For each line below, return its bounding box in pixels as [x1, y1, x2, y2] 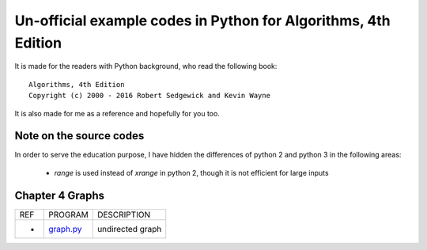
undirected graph [97, 223, 162, 234]
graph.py [48, 223, 82, 234]
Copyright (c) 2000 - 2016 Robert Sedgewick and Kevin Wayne [28, 91, 270, 100]
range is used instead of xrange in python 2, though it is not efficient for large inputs [54, 168, 329, 177]
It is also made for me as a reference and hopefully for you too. [14, 108, 221, 118]
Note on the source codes [14, 129, 145, 142]
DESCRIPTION [97, 209, 150, 220]
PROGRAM [48, 209, 89, 220]
